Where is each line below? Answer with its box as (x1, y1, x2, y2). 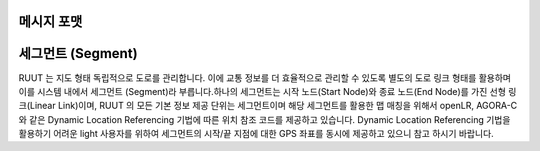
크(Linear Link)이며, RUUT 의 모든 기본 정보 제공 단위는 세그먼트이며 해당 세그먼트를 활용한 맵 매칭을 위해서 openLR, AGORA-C (18, 100, 518, 112)
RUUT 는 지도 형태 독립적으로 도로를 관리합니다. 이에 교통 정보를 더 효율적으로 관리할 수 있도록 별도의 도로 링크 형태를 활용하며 (18, 71, 512, 84)
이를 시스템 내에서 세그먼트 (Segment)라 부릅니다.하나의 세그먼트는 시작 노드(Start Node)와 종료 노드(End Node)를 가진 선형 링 (18, 85, 517, 97)
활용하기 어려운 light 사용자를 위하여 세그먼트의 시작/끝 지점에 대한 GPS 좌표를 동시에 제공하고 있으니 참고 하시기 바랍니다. (18, 128, 494, 140)
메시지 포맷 (18, 13, 83, 30)
